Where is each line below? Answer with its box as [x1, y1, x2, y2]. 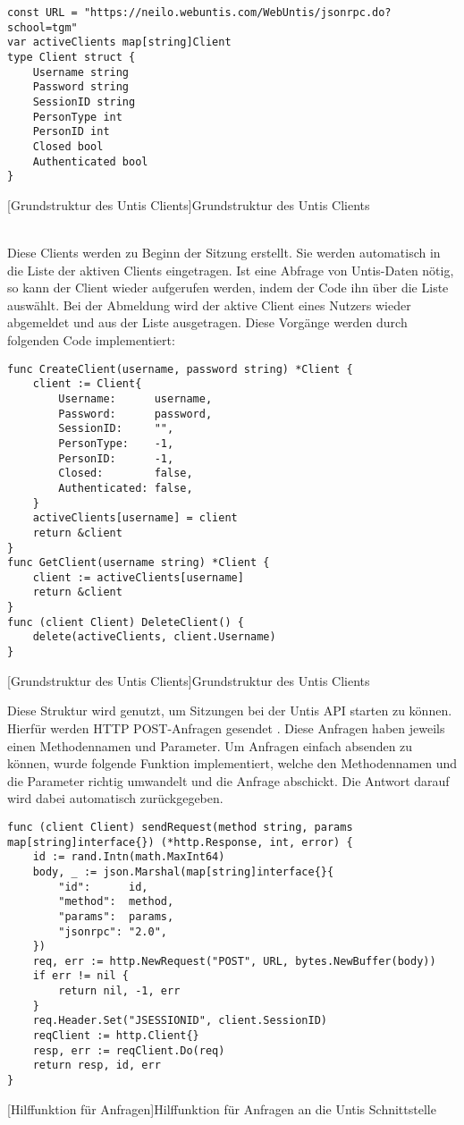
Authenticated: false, [58, 481, 193, 495]
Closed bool [32, 140, 104, 153]
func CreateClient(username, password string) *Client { [7, 362, 353, 376]
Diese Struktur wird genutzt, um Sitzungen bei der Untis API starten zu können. [7, 701, 452, 720]
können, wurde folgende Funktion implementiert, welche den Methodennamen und [7, 754, 458, 773]
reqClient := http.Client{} [32, 1029, 199, 1043]
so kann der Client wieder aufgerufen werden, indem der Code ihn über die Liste [7, 278, 449, 297]
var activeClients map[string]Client [7, 36, 232, 49]
